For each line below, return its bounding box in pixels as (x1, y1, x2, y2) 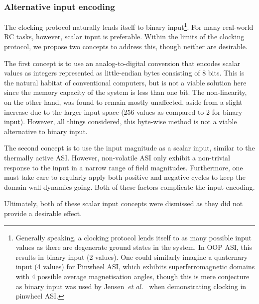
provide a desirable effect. (4, 208, 82, 218)
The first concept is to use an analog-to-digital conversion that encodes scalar (4, 58, 241, 68)
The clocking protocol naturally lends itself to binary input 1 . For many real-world (4, 20, 254, 32)
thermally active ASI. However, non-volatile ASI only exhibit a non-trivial (4, 152, 230, 162)
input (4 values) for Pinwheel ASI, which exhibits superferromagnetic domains (15, 261, 255, 272)
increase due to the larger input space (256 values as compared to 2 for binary (4, 106, 243, 117)
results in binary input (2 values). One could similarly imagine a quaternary (15, 251, 248, 262)
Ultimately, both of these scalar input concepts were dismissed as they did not (4, 198, 243, 209)
